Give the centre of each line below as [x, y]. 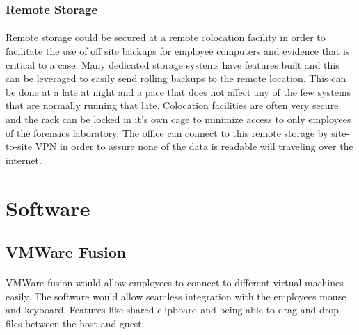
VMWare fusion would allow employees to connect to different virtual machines [175, 283]
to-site [19, 146]
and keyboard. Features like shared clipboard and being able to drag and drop [172, 310]
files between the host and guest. [75, 323]
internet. [24, 160]
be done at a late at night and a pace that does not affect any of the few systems [178, 91]
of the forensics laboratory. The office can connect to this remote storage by [167, 132]
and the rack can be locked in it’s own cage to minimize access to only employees [178, 119]
